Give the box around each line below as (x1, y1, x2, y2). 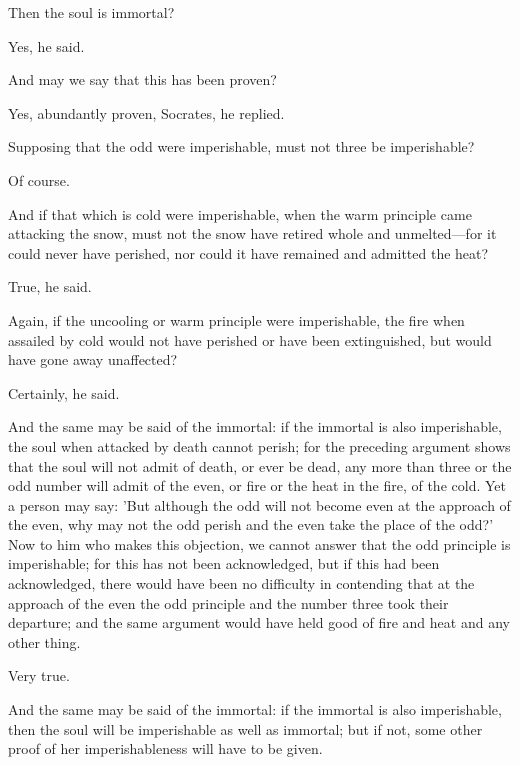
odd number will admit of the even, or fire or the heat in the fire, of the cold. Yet (8, 475, 506, 496)
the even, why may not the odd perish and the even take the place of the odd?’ (8, 514, 494, 535)
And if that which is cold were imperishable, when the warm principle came (8, 203, 472, 224)
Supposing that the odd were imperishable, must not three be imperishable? (8, 136, 475, 157)
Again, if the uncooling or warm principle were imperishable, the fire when (8, 309, 465, 330)
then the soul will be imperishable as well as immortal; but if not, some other (8, 718, 483, 739)
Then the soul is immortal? (8, 2, 175, 22)
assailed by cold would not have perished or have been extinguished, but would (8, 329, 492, 350)
